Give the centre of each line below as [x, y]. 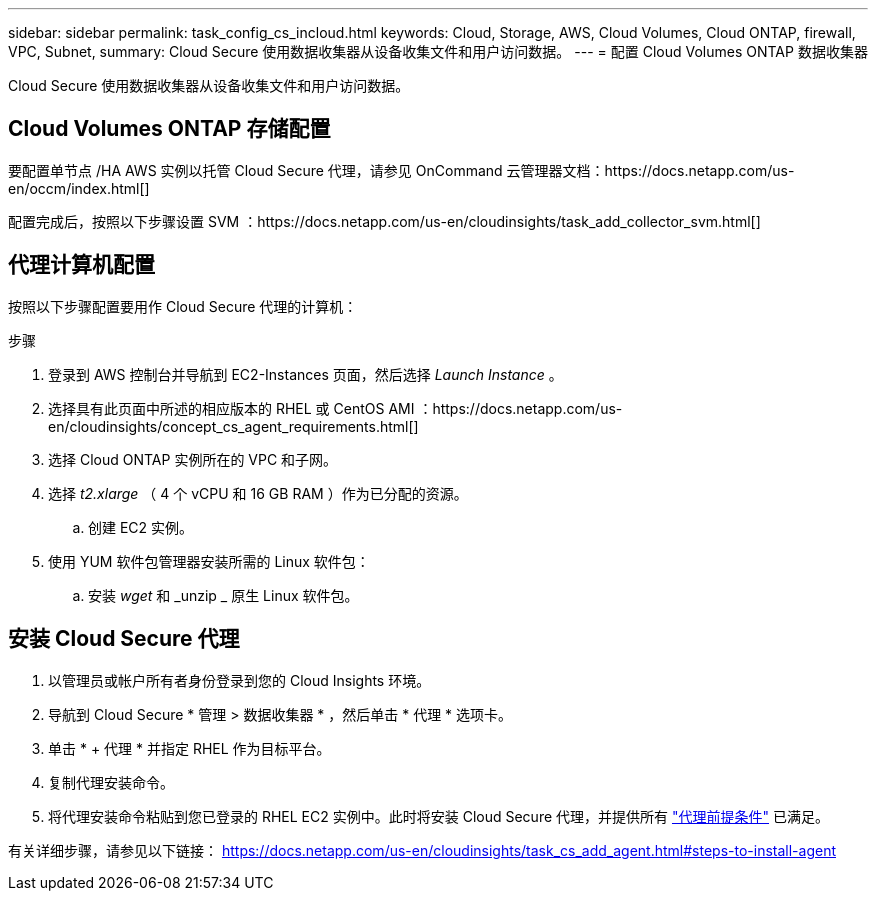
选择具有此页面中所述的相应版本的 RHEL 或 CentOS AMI [231, 408]
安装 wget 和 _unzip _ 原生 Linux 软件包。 [223, 595]
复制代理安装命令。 [111, 782]
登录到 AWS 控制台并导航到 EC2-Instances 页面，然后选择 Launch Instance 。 [305, 374]
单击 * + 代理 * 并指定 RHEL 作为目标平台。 [189, 748]
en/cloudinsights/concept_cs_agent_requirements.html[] [233, 426]
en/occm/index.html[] [79, 188]
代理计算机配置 [81, 265]
